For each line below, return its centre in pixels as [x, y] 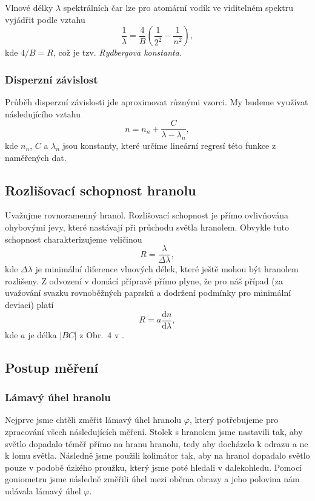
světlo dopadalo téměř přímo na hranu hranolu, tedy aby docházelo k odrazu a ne [157, 443]
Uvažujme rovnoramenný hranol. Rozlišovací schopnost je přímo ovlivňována [147, 215]
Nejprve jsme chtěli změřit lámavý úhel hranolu [93, 420]
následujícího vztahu [43, 113]
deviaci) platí [29, 305]
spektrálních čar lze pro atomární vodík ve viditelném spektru [178, 7]
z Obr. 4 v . [102, 334]
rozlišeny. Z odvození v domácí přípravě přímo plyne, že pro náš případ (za [144, 280]
